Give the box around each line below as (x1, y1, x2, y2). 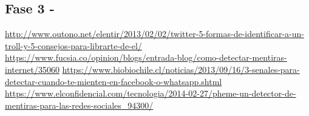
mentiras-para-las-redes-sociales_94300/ (5, 98, 154, 111)
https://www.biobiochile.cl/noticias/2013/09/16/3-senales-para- (62, 63, 300, 75)
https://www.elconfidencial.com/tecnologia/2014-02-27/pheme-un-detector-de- (5, 87, 296, 100)
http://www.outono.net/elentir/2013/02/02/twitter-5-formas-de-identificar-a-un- (5, 27, 304, 40)
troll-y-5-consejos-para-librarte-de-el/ (5, 39, 142, 52)
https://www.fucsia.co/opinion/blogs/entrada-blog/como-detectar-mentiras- (5, 51, 287, 64)
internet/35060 (5, 63, 59, 75)
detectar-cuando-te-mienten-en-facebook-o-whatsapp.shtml (5, 75, 222, 87)
